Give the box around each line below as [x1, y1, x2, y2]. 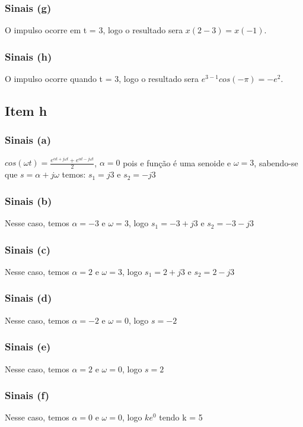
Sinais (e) [5, 339, 51, 354]
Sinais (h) [5, 49, 52, 64]
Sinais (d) [5, 290, 52, 305]
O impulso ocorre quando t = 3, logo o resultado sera [5, 72, 199, 85]
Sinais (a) [5, 132, 51, 147]
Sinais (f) [5, 388, 50, 403]
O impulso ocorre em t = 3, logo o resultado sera [5, 24, 183, 36]
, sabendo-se [254, 156, 298, 169]
